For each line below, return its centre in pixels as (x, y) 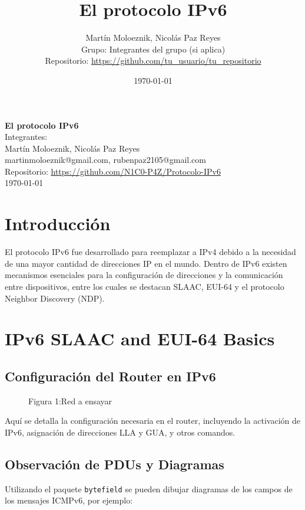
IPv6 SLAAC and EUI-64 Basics (140, 339)
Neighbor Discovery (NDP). (55, 298)
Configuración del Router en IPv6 (110, 376)
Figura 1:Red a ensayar (70, 401)
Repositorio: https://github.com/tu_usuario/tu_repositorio (153, 61)
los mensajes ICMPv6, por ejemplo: (69, 500)
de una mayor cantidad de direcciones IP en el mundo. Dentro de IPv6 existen (146, 263)
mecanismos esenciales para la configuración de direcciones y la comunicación (144, 275)
